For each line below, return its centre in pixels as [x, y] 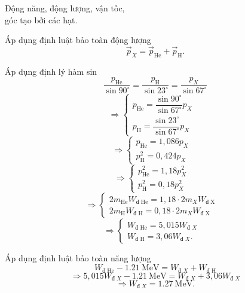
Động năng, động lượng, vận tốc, [65, 8]
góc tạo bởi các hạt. [41, 19]
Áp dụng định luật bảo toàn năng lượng [78, 258]
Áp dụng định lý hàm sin [51, 71]
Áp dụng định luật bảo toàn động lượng [78, 40]
